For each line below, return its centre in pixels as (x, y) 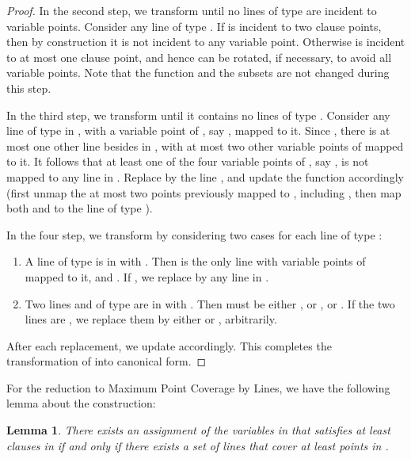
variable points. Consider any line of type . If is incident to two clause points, (194, 26)
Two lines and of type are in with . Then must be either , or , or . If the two (210, 303)
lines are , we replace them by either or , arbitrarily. (151, 319)
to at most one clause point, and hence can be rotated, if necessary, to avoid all (199, 57)
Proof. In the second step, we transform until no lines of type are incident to (192, 10)
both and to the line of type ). (80, 208)
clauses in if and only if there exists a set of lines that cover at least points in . (198, 445)
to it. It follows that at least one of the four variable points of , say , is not (188, 161)
